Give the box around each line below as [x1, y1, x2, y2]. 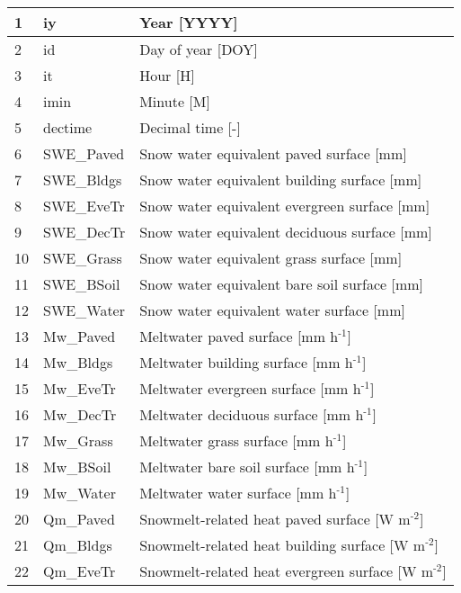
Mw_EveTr [43, 378, 116, 399]
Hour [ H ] [139, 65, 195, 85]
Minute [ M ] [139, 91, 210, 112]
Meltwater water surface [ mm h [139, 482, 337, 503]
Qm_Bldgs [43, 535, 112, 555]
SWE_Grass [43, 247, 122, 268]
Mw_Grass [43, 430, 113, 451]
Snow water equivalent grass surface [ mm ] [139, 247, 403, 268]
